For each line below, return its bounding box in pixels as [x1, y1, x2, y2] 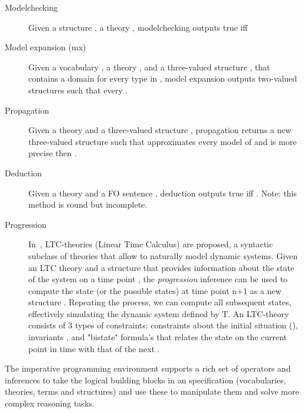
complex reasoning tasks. [5, 397, 94, 409]
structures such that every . [28, 83, 128, 96]
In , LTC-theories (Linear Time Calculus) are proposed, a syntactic [28, 238, 273, 250]
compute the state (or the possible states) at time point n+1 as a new [28, 284, 282, 296]
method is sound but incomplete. [28, 198, 148, 211]
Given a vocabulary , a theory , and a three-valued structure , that [28, 60, 270, 73]
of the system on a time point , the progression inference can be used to [28, 273, 287, 285]
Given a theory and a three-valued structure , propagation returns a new [28, 124, 292, 136]
